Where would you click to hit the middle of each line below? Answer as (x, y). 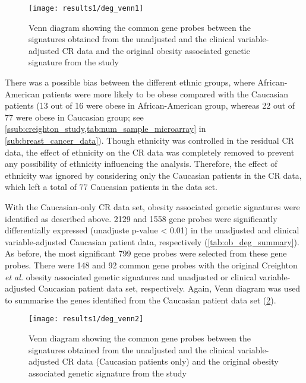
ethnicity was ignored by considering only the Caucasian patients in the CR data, (153, 175)
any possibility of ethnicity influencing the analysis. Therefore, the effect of (141, 164)
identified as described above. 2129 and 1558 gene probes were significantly (141, 218)
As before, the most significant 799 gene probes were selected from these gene (146, 253)
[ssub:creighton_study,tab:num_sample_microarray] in (105, 129)
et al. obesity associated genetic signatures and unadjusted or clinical (131, 276)
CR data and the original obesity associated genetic (156, 50)
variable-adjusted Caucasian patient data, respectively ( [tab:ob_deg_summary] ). (152, 241)
